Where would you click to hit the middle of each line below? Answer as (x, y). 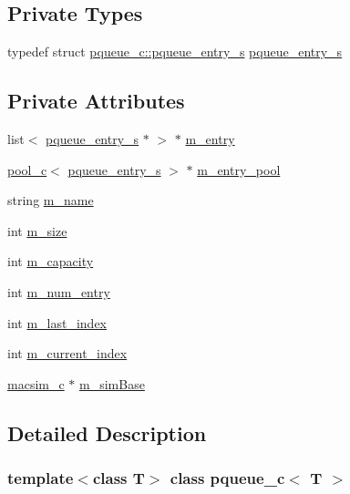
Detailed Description (107, 432)
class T (118, 478)
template (41, 478)
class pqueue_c (227, 478)
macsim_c (36, 383)
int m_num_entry (59, 291)
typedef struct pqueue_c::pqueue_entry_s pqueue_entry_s (175, 51)
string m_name (51, 200)
